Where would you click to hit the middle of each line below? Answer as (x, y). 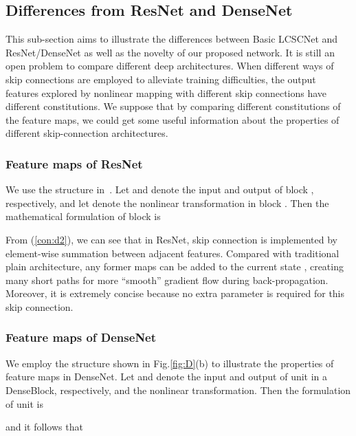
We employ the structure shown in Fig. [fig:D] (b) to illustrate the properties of (170, 363)
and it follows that (44, 427)
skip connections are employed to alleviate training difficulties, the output (161, 79)
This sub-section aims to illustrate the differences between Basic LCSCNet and (172, 39)
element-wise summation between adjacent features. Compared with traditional (173, 253)
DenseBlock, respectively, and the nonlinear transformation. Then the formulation (178, 390)
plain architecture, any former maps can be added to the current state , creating (175, 266)
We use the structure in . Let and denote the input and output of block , (160, 189)
